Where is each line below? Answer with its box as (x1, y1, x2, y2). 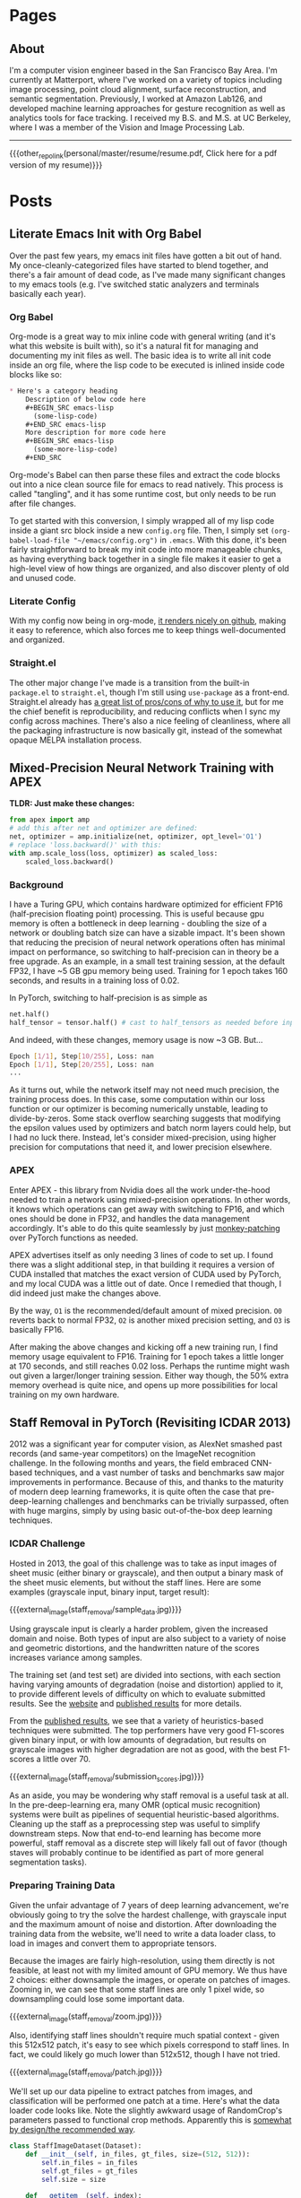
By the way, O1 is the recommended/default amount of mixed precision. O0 (9, 1305, 282, 1316)
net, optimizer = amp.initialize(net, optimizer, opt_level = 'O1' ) (9, 832, 262, 841)
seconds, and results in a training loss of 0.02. (9, 975, 180, 986)
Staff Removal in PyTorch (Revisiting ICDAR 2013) (9, 1414, 291, 1430)
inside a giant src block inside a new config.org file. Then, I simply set (9, 525, 269, 535)
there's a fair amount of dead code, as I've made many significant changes (9, 269, 286, 280)
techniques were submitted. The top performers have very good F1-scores (9, 1725, 285, 1735)
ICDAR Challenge (9, 1537, 86, 1550)
